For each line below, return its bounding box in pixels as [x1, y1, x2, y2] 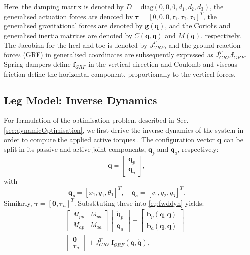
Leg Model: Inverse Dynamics [4, 92, 157, 107]
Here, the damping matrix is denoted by [4, 1, 124, 11]
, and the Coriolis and [165, 20, 231, 31]
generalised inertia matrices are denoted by [4, 30, 133, 40]
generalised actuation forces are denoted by [4, 11, 133, 21]
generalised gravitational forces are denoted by [4, 20, 143, 31]
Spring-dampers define [4, 59, 71, 69]
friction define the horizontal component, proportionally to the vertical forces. [4, 68, 236, 78]
